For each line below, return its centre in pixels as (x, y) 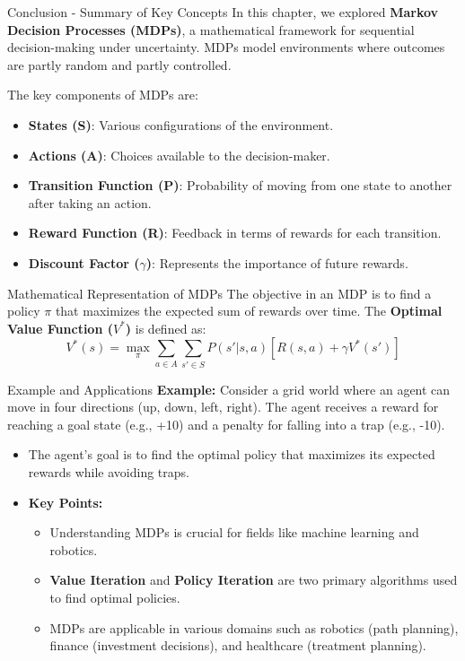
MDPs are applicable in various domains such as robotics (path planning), (254, 627)
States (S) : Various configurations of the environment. (181, 124)
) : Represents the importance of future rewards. (277, 262)
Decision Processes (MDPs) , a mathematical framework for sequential (211, 29)
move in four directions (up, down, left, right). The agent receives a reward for (223, 407)
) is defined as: (166, 328)
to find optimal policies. (115, 597)
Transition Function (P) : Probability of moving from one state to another (240, 185)
